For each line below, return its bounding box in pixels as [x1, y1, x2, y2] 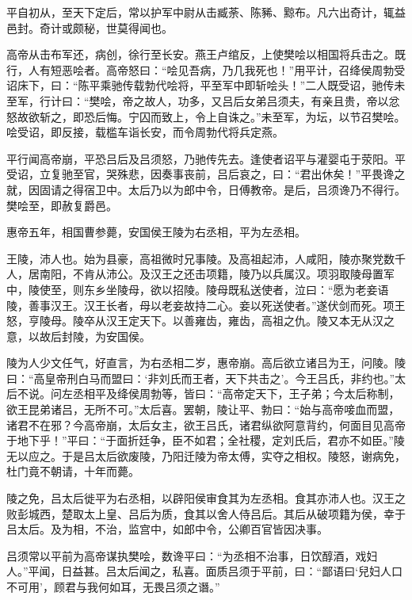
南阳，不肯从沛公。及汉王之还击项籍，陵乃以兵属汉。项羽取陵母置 [39, 266, 383, 282]
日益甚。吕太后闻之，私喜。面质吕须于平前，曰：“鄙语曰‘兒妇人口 [61, 563, 403, 579]
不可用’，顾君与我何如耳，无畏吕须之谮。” [6, 579, 220, 594]
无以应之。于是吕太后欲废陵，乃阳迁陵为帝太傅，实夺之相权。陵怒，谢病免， [6, 447, 406, 464]
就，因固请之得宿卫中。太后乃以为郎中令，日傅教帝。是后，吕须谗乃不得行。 [6, 181, 406, 197]
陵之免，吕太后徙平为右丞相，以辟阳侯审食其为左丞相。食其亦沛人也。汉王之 [6, 490, 406, 506]
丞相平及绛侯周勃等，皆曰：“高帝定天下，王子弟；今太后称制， [72, 385, 400, 402]
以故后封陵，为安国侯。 [28, 327, 151, 344]
